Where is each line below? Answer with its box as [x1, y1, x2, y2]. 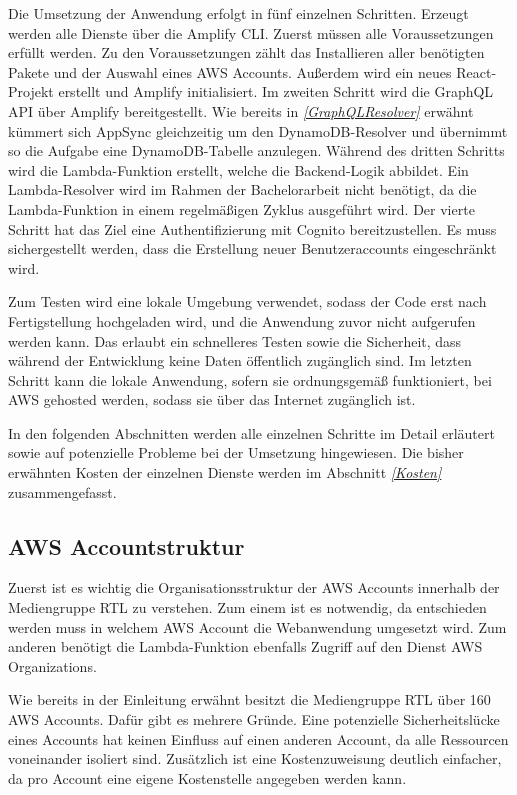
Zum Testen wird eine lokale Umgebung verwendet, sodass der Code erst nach [8, 291, 487, 312]
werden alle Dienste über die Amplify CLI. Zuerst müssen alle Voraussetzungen [8, 22, 494, 43]
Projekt [8, 81, 54, 102]
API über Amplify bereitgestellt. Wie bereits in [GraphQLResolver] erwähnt [8, 100, 474, 121]
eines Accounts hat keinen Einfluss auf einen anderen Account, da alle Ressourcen [8, 728, 509, 749]
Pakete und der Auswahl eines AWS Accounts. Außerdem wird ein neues [8, 61, 452, 82]
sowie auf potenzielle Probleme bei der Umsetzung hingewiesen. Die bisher [8, 442, 464, 463]
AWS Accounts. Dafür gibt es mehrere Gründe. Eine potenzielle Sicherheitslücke [8, 709, 500, 730]
